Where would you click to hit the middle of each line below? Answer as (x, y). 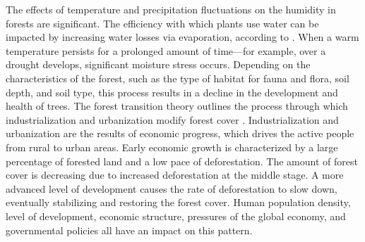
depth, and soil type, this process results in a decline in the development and (172, 92)
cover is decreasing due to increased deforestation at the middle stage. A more (175, 175)
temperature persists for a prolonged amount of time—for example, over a (166, 50)
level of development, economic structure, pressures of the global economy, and (176, 216)
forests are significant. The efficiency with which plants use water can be (162, 23)
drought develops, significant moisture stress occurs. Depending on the (158, 64)
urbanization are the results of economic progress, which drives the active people (180, 133)
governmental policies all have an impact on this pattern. (129, 230)
